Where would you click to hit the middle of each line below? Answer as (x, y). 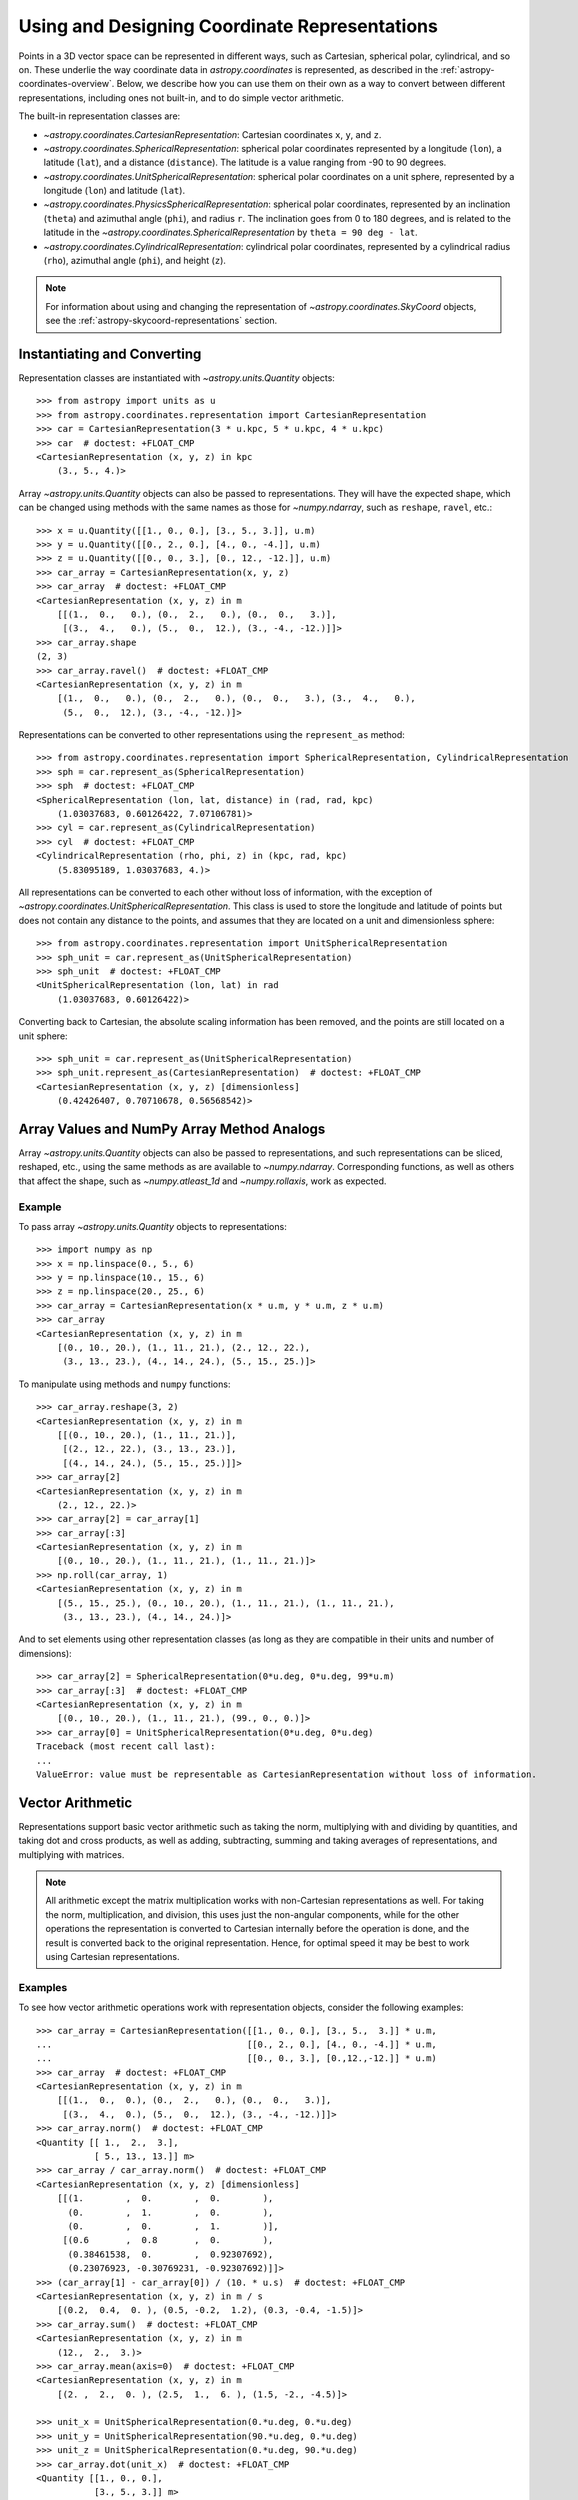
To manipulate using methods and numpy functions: (124, 1384)
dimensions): (45, 1653)
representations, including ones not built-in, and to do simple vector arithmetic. (181, 97)
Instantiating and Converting (110, 354)
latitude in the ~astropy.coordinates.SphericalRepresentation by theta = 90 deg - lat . (231, 232)
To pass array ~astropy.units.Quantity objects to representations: (152, 1226)
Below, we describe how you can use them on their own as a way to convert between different (310, 84)
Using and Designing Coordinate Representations (228, 26)
